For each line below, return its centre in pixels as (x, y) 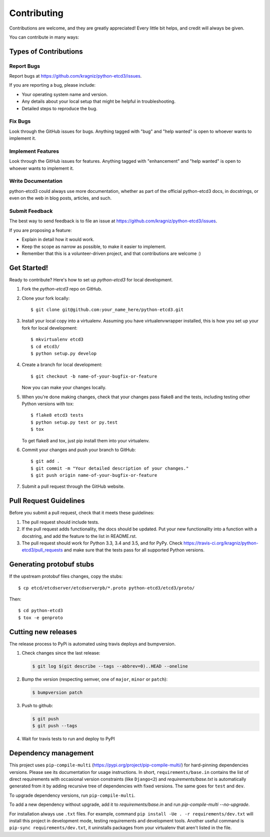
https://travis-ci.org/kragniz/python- (221, 543)
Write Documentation (36, 181)
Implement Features (34, 151)
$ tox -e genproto (41, 618)
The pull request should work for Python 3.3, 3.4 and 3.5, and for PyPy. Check (102, 543)
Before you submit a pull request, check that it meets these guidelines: (82, 513)
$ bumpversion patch (57, 693)
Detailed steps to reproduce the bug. (59, 108)
